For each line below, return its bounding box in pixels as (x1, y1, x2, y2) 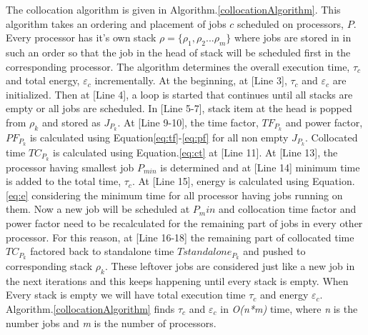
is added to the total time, (6, 174, 121, 189)
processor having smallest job (6, 159, 134, 174)
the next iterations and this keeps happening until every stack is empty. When (6, 273, 349, 288)
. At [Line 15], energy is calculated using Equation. (131, 174, 355, 189)
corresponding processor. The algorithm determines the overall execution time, (6, 59, 350, 74)
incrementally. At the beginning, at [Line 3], (94, 73, 287, 88)
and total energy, (6, 73, 80, 88)
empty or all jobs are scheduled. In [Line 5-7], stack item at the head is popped (6, 101, 352, 116)
